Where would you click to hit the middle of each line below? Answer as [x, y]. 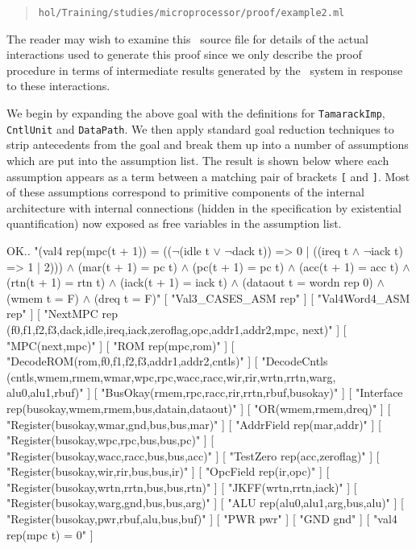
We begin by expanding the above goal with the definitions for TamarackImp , [196, 113]
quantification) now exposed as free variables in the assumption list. [174, 223]
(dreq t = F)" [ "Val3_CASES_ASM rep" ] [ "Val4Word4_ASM [252, 297]
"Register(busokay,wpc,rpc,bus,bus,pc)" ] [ [110, 440]
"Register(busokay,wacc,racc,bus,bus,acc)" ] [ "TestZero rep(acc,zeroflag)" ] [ [193, 455]
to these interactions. [58, 86]
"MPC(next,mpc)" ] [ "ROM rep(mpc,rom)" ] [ [121, 345]
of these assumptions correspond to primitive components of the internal [185, 192]
